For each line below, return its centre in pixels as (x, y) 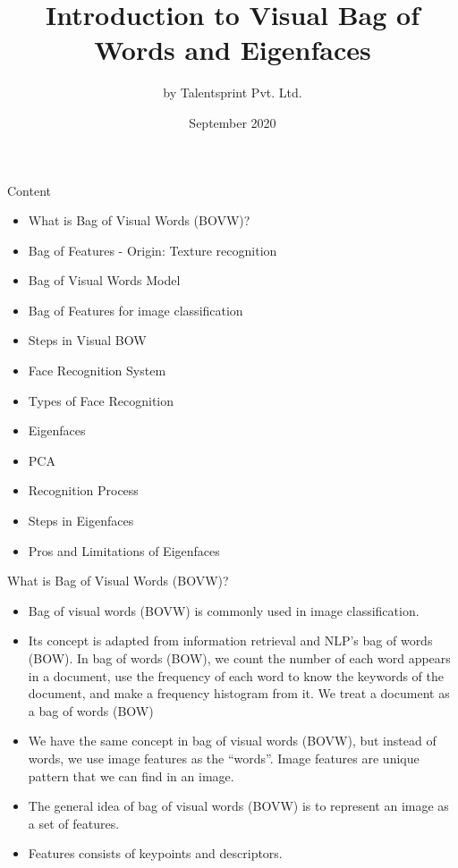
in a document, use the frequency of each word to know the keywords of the (236, 675)
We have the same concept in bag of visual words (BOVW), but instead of (232, 741)
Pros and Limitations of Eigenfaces (124, 550)
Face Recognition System (97, 371)
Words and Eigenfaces (233, 50)
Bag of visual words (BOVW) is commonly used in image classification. (224, 610)
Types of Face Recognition (101, 400)
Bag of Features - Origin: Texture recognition (153, 250)
